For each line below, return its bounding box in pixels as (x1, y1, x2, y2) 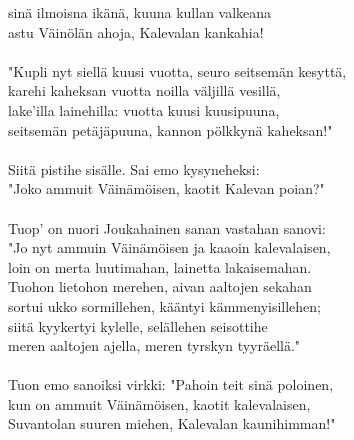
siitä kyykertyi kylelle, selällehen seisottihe (8, 315, 268, 336)
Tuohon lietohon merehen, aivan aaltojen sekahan (8, 276, 312, 297)
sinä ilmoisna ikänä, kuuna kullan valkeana (8, 2, 272, 22)
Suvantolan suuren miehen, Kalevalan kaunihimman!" (8, 413, 336, 434)
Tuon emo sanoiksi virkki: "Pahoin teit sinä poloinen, (8, 374, 334, 395)
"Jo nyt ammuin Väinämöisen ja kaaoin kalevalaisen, (8, 237, 331, 258)
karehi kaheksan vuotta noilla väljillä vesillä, (8, 80, 281, 101)
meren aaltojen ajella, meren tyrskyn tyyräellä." (8, 335, 301, 356)
